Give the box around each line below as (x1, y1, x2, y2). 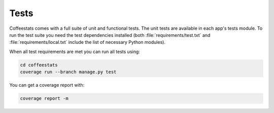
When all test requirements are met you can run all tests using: (9, 48, 141, 54)
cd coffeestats (20, 62, 58, 68)
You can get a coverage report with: (9, 82, 85, 88)
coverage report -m (20, 96, 68, 101)
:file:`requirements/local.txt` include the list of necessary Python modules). (9, 39, 166, 45)
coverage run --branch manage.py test (20, 69, 117, 75)
